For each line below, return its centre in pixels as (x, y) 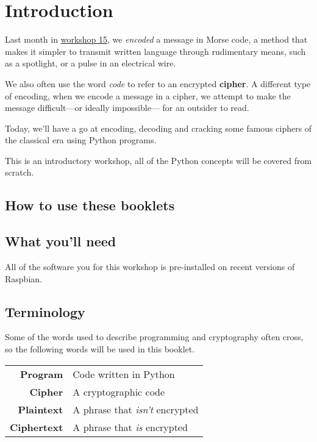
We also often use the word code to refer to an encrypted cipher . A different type (158, 83)
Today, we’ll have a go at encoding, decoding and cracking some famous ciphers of (158, 128)
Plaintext (41, 409)
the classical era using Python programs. (81, 140)
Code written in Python (124, 374)
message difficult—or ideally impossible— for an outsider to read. (127, 108)
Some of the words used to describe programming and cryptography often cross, (154, 337)
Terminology (45, 311)
